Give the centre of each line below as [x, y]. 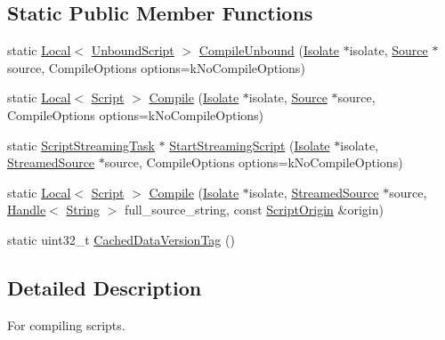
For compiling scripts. [66, 324]
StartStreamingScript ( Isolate [250, 145]
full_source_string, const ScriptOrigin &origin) [254, 210]
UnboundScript [133, 50]
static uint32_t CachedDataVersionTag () [121, 239]
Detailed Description [105, 287]
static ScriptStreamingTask [81, 145]
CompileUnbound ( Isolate [269, 50]
